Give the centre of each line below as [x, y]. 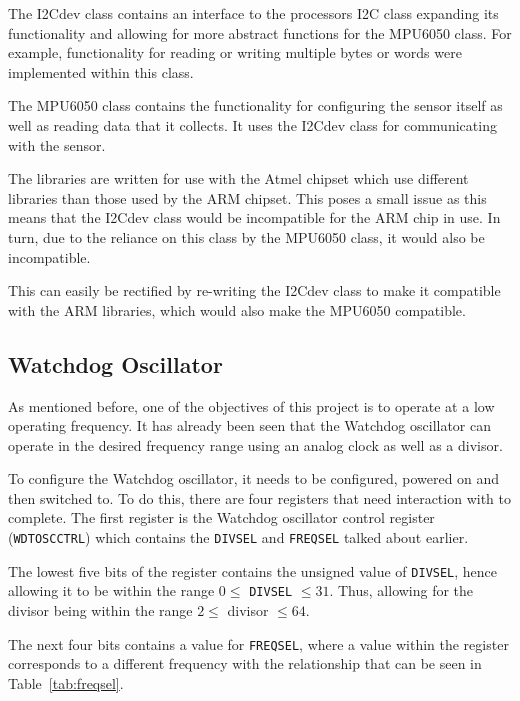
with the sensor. [57, 144]
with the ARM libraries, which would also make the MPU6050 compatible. [237, 309]
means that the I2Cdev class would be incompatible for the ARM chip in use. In [254, 217]
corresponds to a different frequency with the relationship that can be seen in [245, 663]
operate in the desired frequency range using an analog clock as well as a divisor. [255, 444]
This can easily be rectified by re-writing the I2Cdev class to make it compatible [254, 290]
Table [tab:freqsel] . [66, 682]
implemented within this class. [101, 71]
